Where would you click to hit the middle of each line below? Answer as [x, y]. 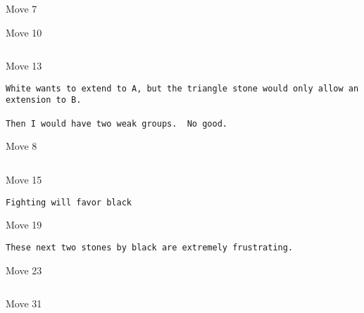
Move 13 [24, 66]
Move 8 [21, 146]
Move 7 [21, 8]
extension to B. [44, 100]
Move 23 [24, 270]
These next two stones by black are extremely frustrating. [150, 247]
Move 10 [24, 32]
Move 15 [24, 179]
